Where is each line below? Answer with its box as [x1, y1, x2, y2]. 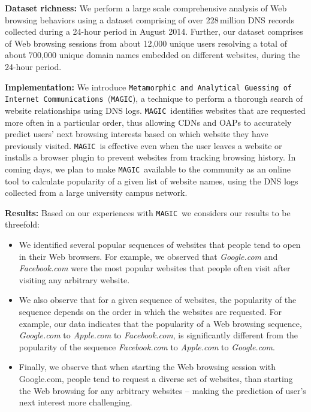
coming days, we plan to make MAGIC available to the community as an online [5, 162, 291, 175]
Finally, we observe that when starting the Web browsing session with [19, 360, 276, 373]
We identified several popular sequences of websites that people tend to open [19, 238, 301, 251]
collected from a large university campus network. [5, 186, 188, 199]
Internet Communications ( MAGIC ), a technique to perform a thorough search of [5, 92, 303, 105]
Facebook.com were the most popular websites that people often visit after [19, 262, 291, 274]
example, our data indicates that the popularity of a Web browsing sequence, [19, 317, 302, 329]
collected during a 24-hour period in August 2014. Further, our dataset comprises [5, 25, 303, 38]
